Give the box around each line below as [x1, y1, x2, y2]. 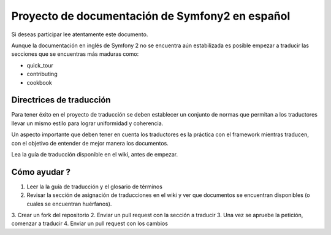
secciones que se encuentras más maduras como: [11, 50, 139, 58]
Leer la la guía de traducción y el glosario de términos [26, 183, 162, 190]
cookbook [26, 79, 52, 86]
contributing [26, 71, 58, 78]
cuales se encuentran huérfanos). [26, 200, 112, 207]
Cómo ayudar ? [11, 166, 70, 177]
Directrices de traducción [11, 95, 111, 106]
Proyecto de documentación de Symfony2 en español [11, 9, 291, 23]
